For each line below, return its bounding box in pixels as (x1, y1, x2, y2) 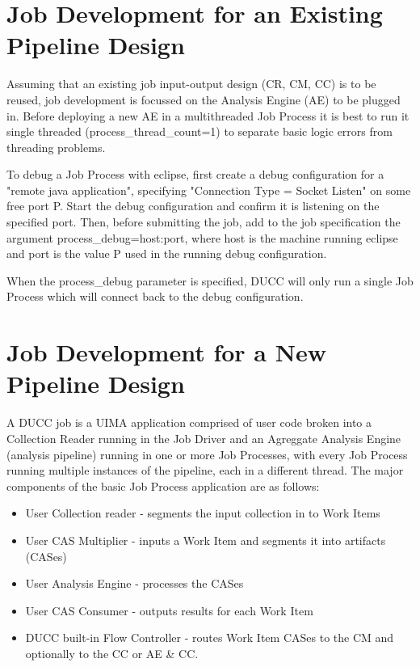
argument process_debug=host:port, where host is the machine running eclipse (6, 229, 398, 246)
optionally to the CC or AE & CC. (25, 644, 199, 661)
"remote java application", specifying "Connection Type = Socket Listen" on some (6, 181, 411, 198)
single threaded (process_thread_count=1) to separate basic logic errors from (6, 123, 393, 140)
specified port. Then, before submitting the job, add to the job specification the (6, 213, 401, 230)
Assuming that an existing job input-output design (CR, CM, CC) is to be (6, 75, 376, 92)
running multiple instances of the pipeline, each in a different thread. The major (6, 462, 404, 479)
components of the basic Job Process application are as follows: (6, 477, 320, 494)
